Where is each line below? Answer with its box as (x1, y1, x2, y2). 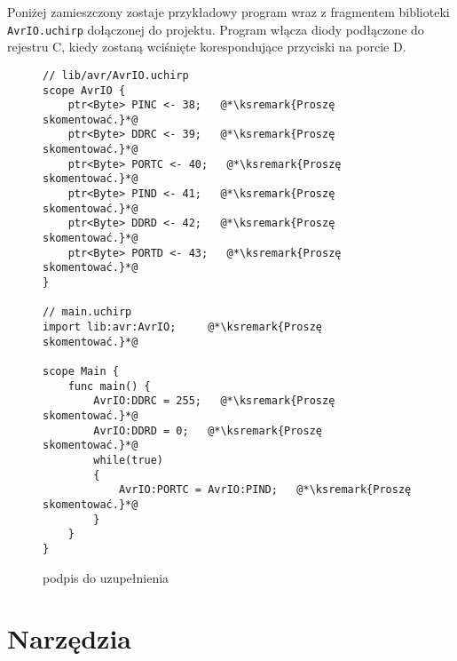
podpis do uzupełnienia (43, 568, 169, 586)
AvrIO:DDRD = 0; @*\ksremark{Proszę (93, 424, 322, 437)
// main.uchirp (43, 306, 132, 319)
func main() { (67, 379, 151, 393)
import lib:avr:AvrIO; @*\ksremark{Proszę (43, 321, 322, 333)
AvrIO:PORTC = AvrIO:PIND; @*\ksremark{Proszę (118, 483, 412, 497)
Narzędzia (7, 620, 131, 657)
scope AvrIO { (43, 84, 126, 97)
